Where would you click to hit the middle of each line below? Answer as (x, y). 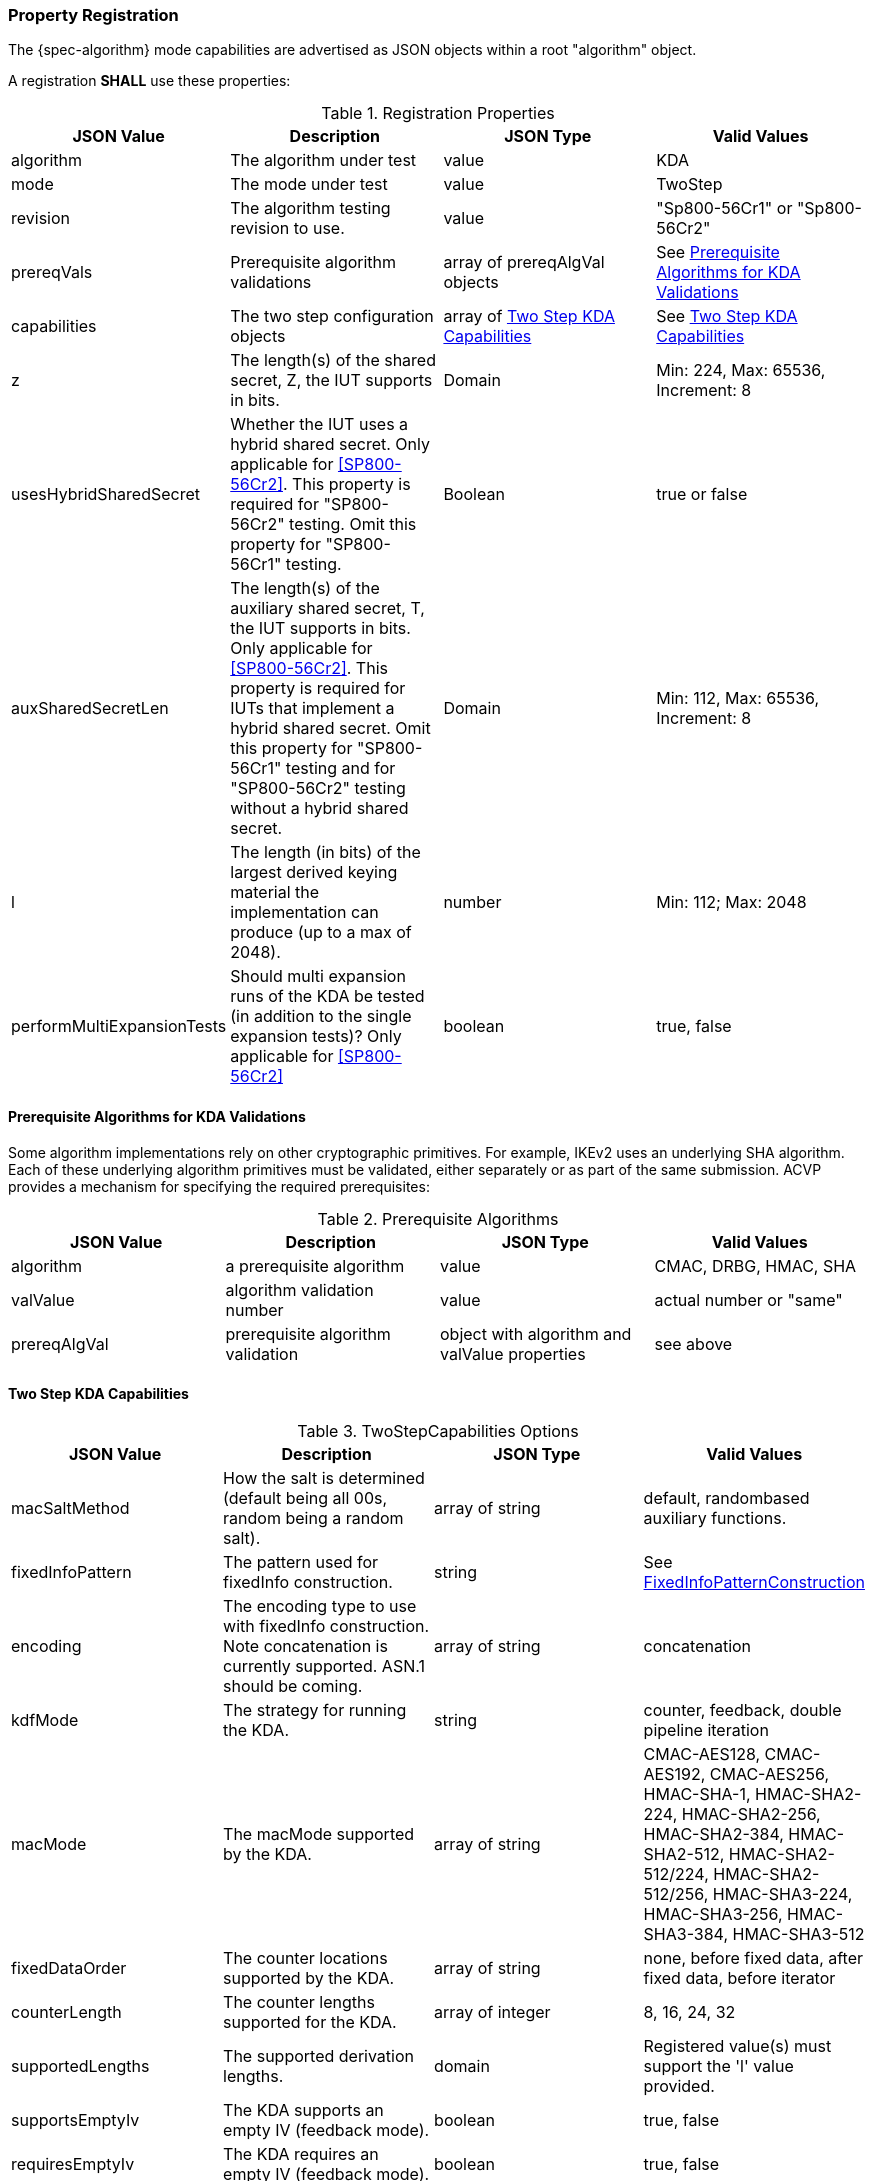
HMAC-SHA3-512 (798, 1933)
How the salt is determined (324, 1477)
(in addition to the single (321, 1016)
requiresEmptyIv (73, 2163)
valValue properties (513, 1353)
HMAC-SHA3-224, (782, 1893)
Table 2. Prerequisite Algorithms (438, 1218)
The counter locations (305, 1957)
